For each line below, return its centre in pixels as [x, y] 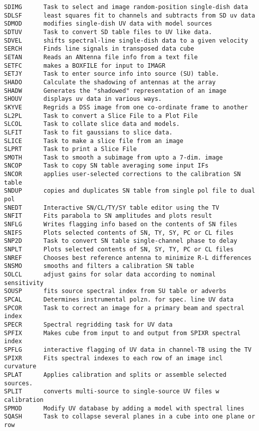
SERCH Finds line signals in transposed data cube [99, 49]
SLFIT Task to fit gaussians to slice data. [88, 132]
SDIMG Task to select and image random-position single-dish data [126, 7]
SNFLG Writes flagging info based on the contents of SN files [121, 225]
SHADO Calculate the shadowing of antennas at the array [110, 82]
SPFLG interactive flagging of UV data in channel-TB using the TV [128, 349]
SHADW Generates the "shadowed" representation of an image [115, 91]
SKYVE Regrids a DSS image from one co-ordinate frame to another [126, 107]
